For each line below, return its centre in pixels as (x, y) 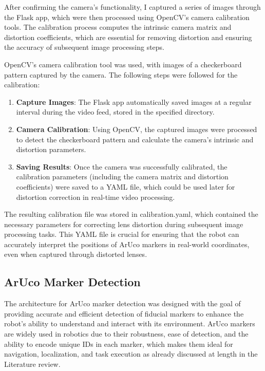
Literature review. (32, 364)
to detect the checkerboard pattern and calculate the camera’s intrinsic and (135, 139)
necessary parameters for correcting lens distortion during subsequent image (124, 224)
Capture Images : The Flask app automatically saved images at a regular (134, 101)
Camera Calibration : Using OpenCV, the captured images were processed (137, 129)
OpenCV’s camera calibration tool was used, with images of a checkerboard (123, 64)
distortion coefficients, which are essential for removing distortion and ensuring (128, 37)
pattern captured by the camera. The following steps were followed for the (121, 74)
